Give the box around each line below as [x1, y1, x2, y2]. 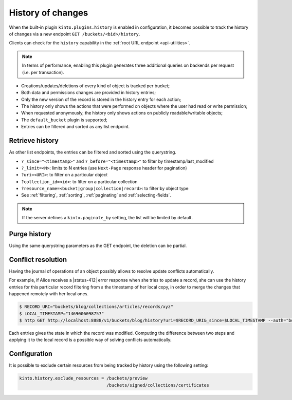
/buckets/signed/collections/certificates [106, 382, 209, 388]
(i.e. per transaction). [22, 69, 64, 75]
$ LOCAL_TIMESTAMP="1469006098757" [19, 311, 104, 316]
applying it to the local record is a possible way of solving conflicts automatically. [9, 337, 172, 343]
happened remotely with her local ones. [9, 291, 89, 297]
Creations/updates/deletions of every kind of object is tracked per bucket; [21, 83, 170, 89]
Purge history [9, 230, 51, 238]
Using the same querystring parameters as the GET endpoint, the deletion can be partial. [9, 243, 187, 248]
